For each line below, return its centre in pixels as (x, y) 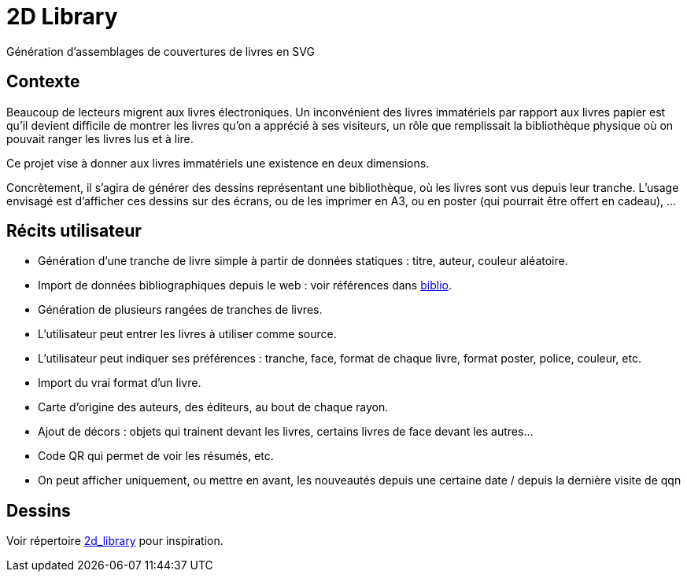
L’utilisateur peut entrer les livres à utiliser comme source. (187, 334)
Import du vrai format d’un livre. (120, 383)
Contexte (43, 82)
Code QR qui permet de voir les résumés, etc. (156, 456)
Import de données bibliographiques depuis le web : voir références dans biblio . (245, 285)
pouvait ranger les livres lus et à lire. (100, 138)
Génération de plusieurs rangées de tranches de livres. (180, 310)
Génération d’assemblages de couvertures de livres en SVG (161, 51)
